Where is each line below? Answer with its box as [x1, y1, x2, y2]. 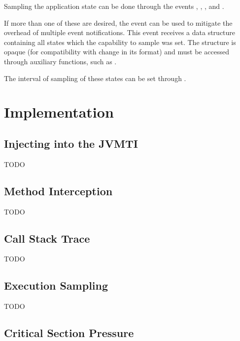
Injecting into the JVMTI [4, 135, 138, 151]
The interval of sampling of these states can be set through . [4, 73, 186, 83]
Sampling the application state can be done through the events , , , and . [4, 1, 224, 11]
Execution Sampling [4, 278, 108, 293]
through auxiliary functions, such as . [4, 56, 117, 66]
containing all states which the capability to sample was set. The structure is [4, 37, 236, 47]
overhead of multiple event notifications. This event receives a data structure [4, 27, 236, 38]
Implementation [4, 102, 114, 122]
